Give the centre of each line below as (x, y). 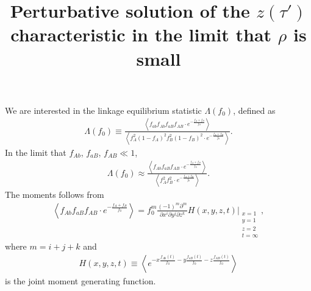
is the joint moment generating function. (80, 280)
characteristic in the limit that (141, 34)
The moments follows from (55, 195)
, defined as (254, 110)
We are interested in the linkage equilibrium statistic (103, 110)
